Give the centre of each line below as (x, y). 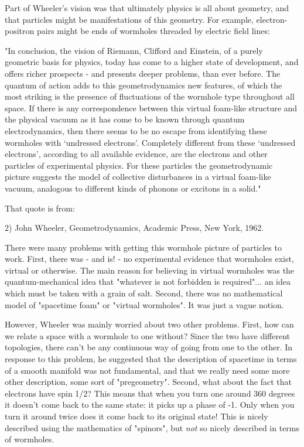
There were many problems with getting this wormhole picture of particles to (143, 247)
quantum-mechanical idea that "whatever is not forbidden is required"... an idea (148, 281)
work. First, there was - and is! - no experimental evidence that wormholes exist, (149, 259)
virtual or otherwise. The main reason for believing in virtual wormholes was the (150, 270)
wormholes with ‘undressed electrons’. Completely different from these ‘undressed (150, 142)
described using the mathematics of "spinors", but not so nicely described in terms (152, 427)
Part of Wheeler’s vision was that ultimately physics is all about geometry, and (147, 8)
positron (20, 31)
